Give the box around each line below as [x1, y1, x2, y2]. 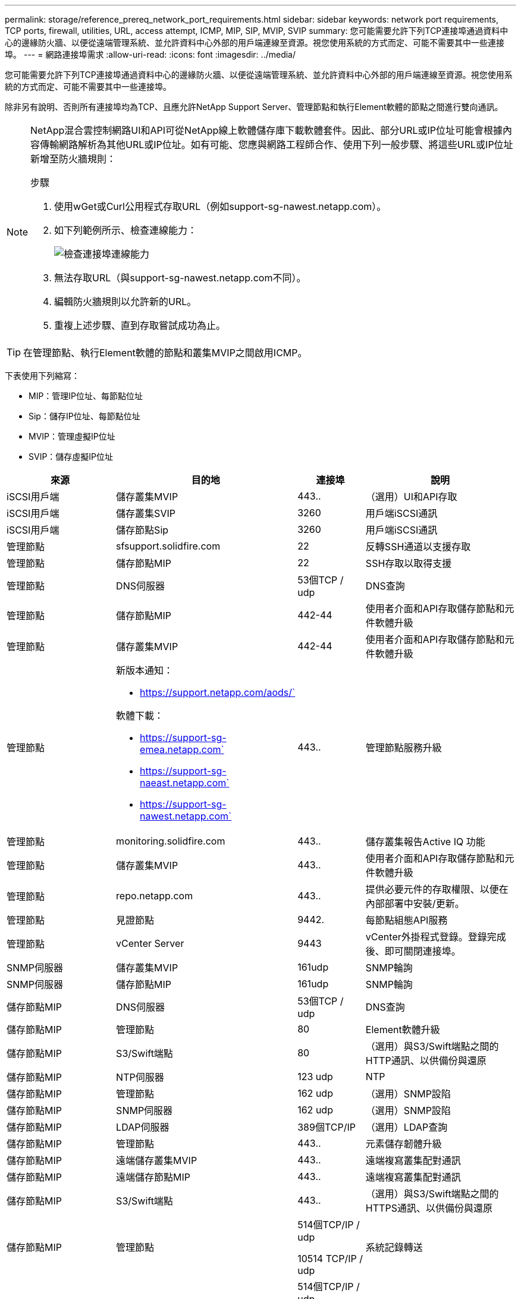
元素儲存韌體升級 [365, 1138, 442, 1150]
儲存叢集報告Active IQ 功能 [365, 836, 485, 848]
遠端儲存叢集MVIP [116, 1154, 197, 1166]
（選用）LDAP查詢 [365, 1121, 448, 1133]
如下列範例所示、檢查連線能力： [54, 224, 197, 236]
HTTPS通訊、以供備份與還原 [365, 1202, 492, 1214]
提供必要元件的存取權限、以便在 [365, 883, 509, 895]
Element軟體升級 [365, 1024, 440, 1036]
